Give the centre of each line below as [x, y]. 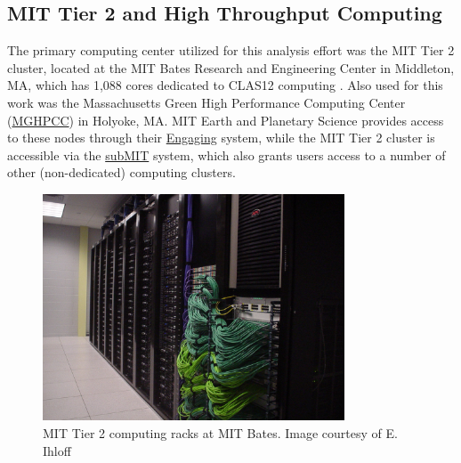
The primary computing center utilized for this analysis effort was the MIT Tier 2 [231, 50]
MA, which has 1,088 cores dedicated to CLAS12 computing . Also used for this [225, 85]
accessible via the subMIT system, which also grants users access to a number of [226, 154]
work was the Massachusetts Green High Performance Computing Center [206, 102]
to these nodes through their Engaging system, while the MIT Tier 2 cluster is [221, 138]
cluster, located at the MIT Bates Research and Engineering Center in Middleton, [231, 67]
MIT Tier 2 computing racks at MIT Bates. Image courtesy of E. [220, 432]
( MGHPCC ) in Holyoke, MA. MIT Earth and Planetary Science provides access [226, 120]
